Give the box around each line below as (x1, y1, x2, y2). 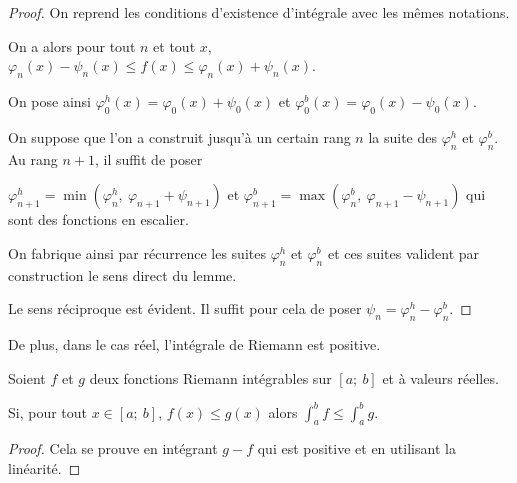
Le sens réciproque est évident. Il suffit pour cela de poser (8, 298, 362, 319)
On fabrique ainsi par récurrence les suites (8, 242, 266, 263)
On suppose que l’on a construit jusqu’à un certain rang (8, 126, 351, 147)
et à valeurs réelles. (382, 367, 499, 388)
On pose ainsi (8, 90, 91, 111)
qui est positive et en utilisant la (257, 438, 456, 459)
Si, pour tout (8, 401, 88, 422)
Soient (8, 367, 46, 388)
